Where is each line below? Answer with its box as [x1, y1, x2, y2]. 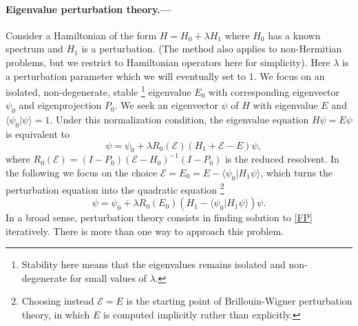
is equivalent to [6, 127, 70, 141]
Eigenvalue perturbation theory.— [6, 1, 171, 16]
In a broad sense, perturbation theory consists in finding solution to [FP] [6, 210, 313, 225]
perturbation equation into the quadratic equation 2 [6, 180, 224, 196]
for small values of [70, 270, 147, 285]
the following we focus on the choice [6, 165, 158, 179]
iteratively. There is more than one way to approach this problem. [6, 223, 284, 238]
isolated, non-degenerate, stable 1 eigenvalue [6, 83, 191, 99]
